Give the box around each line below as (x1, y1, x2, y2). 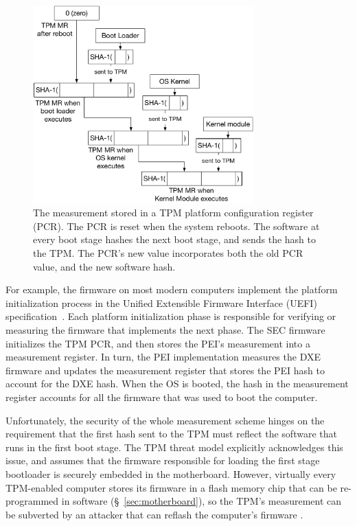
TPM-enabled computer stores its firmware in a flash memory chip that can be (5, 480, 337, 494)
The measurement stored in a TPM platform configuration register (33, 205, 314, 220)
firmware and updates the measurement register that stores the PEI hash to (5, 363, 325, 377)
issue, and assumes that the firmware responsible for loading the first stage (5, 453, 320, 468)
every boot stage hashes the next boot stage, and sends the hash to (33, 232, 316, 247)
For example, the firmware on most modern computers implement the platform (5, 282, 338, 297)
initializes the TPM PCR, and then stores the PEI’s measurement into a (5, 336, 310, 350)
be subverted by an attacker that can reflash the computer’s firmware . (5, 507, 303, 521)
